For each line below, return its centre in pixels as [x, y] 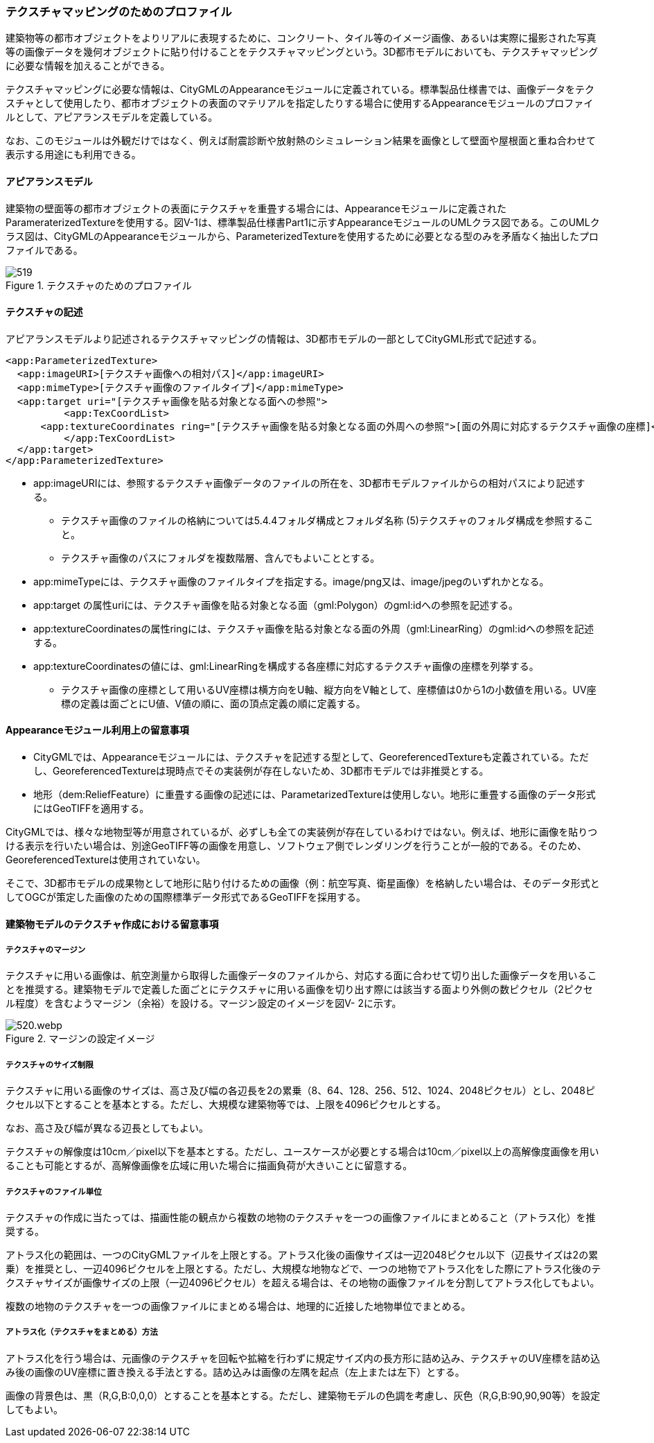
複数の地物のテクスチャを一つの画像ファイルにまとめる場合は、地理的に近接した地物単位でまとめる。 [238, 1306]
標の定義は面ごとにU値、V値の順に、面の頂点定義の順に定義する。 [213, 703]
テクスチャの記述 [44, 312]
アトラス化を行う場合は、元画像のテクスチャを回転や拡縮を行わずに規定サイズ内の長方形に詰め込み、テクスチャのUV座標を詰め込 [303, 1358]
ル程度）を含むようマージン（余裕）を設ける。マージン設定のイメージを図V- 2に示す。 [204, 1003]
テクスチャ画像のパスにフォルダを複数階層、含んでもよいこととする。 [221, 558]
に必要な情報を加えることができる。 [88, 66]
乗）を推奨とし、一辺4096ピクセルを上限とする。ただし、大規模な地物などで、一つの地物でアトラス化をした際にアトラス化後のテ [303, 1268]
